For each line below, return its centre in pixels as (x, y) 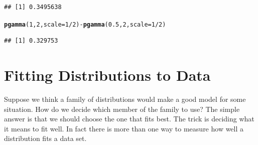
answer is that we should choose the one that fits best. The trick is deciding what (129, 119)
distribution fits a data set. (45, 138)
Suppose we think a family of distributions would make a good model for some (125, 99)
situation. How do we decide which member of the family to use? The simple (122, 109)
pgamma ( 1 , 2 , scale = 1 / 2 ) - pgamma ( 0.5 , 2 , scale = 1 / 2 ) (85, 24)
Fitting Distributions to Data (107, 75)
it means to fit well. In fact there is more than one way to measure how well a (124, 128)
